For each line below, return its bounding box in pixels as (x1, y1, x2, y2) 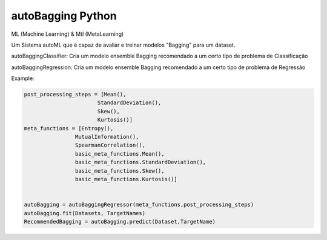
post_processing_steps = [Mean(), (24, 91, 127, 98)
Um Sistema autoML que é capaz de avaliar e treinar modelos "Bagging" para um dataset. (11, 41, 236, 48)
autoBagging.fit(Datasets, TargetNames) (24, 210, 145, 216)
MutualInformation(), (74, 133, 139, 141)
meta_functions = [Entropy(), (24, 125, 114, 132)
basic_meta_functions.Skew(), (74, 167, 165, 174)
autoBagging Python (11, 9, 117, 22)
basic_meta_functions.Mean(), (74, 150, 165, 157)
